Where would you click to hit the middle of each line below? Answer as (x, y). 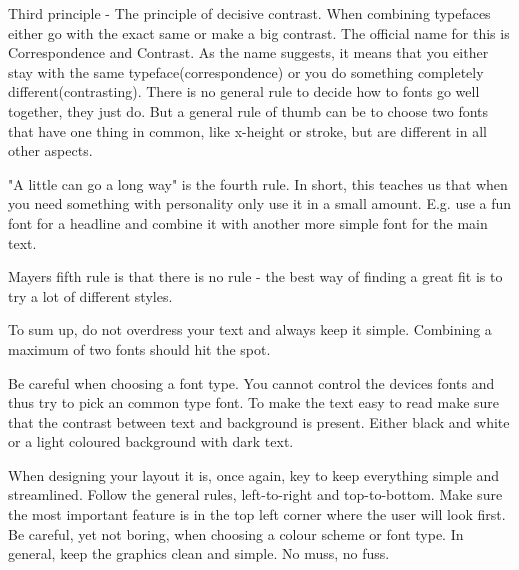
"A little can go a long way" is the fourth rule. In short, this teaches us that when (258, 183)
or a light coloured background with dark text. (151, 441)
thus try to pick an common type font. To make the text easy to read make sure (254, 402)
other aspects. (50, 150)
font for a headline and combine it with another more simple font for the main (248, 222)
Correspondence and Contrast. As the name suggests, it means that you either (248, 52)
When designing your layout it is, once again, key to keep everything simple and (254, 474)
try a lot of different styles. (90, 295)
